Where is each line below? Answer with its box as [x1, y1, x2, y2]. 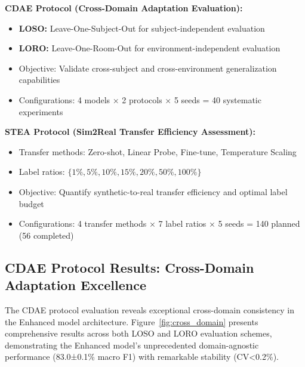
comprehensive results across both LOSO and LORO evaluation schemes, [5, 327, 272, 340]
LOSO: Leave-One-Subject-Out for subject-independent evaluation [19, 21, 265, 34]
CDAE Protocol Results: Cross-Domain [5, 258, 254, 276]
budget [19, 197, 44, 209]
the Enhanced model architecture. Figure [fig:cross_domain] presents [5, 315, 258, 328]
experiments [19, 105, 63, 118]
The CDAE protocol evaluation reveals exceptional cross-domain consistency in [5, 303, 295, 316]
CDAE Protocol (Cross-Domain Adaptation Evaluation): [5, 2, 243, 14]
